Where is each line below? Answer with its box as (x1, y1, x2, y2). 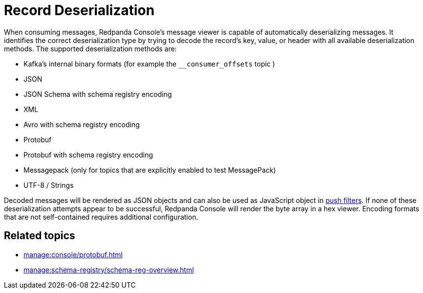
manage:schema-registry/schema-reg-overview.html (23, 265, 194, 274)
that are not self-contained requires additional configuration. (4, 212, 199, 221)
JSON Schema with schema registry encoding (23, 90, 172, 98)
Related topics (4, 229, 75, 242)
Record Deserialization (4, 2, 155, 19)
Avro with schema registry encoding (23, 120, 140, 129)
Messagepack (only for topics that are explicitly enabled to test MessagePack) (23, 165, 276, 174)
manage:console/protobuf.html (23, 250, 123, 259)
